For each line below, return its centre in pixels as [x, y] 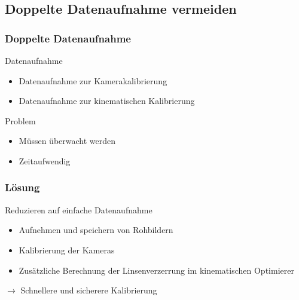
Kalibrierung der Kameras [67, 250]
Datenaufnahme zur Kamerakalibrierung [93, 80]
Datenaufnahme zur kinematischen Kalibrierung [107, 101]
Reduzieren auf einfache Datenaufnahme [79, 209]
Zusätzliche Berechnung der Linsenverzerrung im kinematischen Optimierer [156, 270]
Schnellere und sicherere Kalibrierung [89, 290]
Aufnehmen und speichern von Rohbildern [96, 230]
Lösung [22, 187]
